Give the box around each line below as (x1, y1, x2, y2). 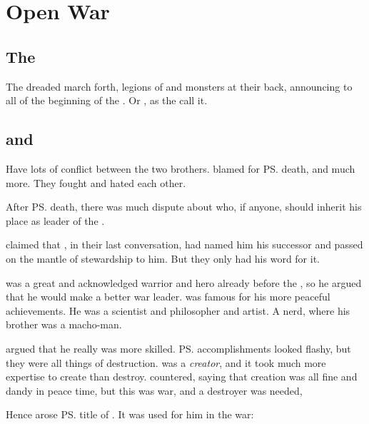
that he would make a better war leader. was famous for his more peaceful (6, 289, 330, 304)
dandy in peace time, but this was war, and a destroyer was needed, (6, 383, 303, 398)
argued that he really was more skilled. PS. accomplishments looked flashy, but (6, 340, 351, 355)
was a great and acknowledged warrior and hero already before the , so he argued (6, 275, 362, 290)
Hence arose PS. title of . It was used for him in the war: (6, 407, 254, 422)
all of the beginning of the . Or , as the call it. (6, 93, 208, 108)
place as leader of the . (6, 213, 105, 228)
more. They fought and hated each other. (6, 175, 186, 190)
